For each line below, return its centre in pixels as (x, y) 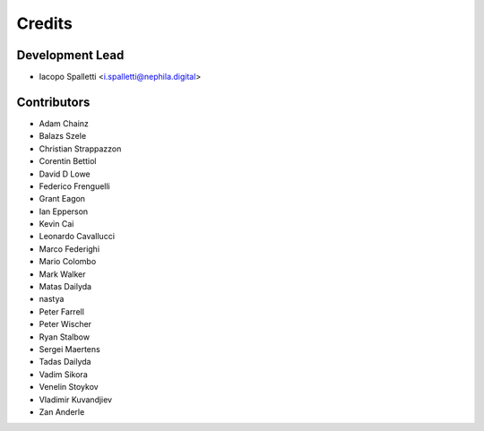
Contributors (53, 102)
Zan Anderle (62, 411)
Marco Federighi (69, 249)
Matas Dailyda (65, 287)
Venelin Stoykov (69, 387)
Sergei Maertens (69, 349)
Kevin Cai (56, 224)
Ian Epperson (64, 211)
